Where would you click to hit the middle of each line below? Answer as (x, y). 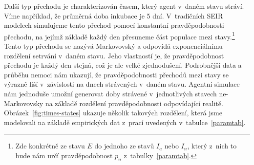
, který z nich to (212, 146)
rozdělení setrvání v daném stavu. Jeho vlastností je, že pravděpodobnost (114, 55)
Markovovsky (24, 103)
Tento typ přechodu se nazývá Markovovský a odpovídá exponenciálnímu (113, 46)
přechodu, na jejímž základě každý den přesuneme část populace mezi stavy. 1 (119, 36)
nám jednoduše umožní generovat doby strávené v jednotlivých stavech (110, 93)
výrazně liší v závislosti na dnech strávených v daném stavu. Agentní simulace (122, 84)
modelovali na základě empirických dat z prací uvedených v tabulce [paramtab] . (125, 122)
